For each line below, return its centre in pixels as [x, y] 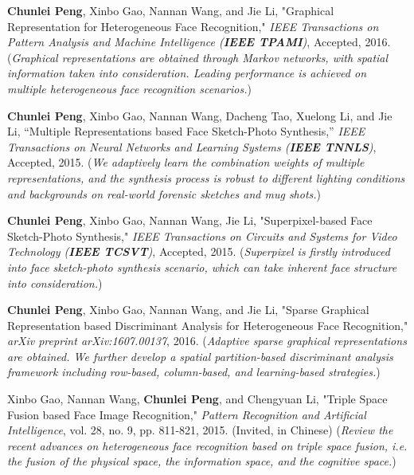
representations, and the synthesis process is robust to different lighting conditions [206, 177]
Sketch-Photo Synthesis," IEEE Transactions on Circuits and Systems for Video [202, 236]
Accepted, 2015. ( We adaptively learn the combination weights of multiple [186, 162]
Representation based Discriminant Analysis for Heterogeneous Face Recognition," [208, 325]
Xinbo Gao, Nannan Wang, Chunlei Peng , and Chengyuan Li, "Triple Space [197, 399]
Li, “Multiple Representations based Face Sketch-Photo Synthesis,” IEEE [186, 131]
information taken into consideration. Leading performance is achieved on [187, 73]
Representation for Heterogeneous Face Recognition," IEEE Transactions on [193, 26]
